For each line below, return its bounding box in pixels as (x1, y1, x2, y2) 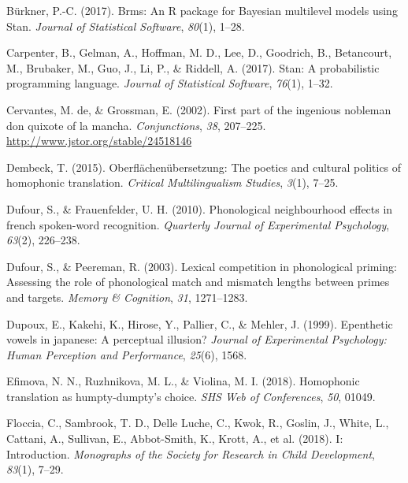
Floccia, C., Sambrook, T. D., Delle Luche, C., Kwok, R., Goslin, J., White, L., (6, 414, 389, 431)
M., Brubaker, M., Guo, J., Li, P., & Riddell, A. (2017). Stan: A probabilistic (6, 59, 380, 76)
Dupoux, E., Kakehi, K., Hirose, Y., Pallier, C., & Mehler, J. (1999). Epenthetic (6, 315, 393, 332)
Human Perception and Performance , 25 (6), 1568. (6, 346, 247, 362)
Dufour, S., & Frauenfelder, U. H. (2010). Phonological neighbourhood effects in (6, 200, 393, 217)
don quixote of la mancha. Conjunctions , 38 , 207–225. (6, 117, 266, 133)
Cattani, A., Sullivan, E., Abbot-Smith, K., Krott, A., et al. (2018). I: (6, 430, 343, 447)
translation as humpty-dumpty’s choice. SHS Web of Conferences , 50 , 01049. (6, 388, 376, 404)
